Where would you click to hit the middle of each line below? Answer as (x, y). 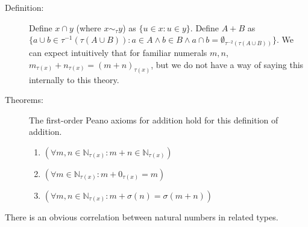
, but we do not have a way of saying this (227, 64)
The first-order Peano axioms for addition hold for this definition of (154, 120)
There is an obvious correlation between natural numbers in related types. (142, 216)
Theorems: (24, 100)
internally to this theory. (74, 79)
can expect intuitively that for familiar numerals (118, 53)
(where (89, 27)
